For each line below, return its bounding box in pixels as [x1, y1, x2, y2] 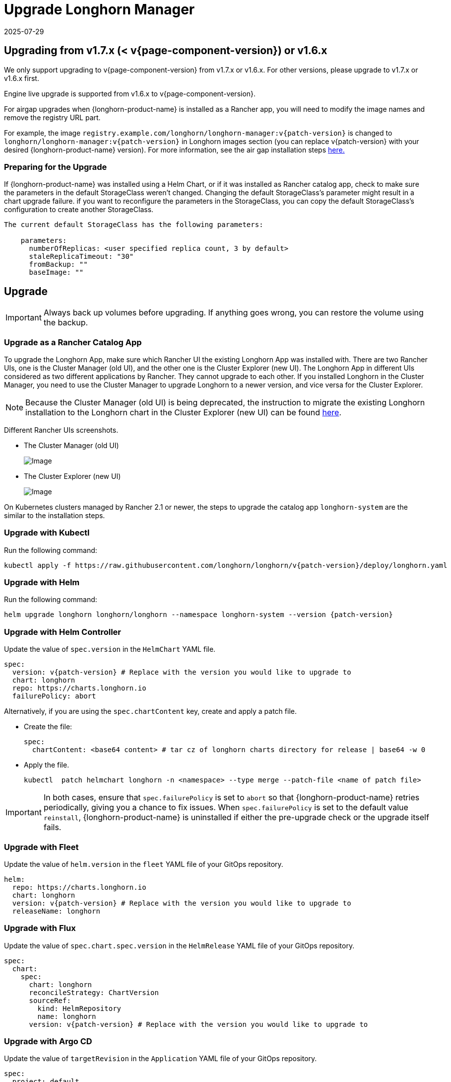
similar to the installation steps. [4, 511, 105, 520]
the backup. [43, 317, 88, 328]
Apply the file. [24, 761, 69, 770]
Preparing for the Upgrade [4, 161, 107, 172]
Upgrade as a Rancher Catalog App [4, 337, 142, 347]
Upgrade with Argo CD [4, 1036, 92, 1047]
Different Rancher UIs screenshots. [4, 425, 119, 434]
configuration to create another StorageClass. [4, 205, 154, 214]
